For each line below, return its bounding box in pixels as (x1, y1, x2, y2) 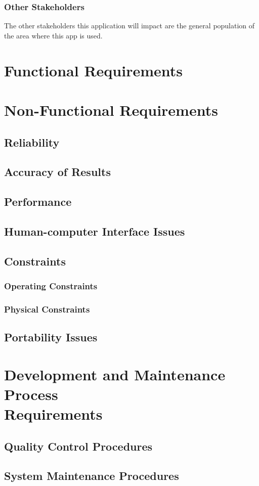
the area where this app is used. (4, 30, 103, 40)
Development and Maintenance (4, 364, 226, 384)
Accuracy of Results (4, 164, 111, 180)
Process (4, 383, 58, 404)
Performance (4, 194, 72, 209)
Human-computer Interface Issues (4, 223, 185, 239)
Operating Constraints (4, 279, 98, 292)
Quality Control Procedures (4, 438, 153, 454)
